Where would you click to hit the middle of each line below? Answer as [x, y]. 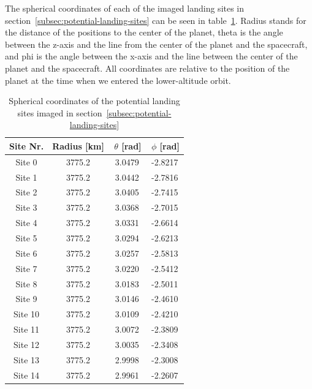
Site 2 [26, 192]
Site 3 [26, 207]
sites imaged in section [60, 112]
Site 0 [26, 161]
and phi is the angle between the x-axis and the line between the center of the [151, 56]
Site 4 [26, 223]
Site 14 [27, 375]
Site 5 [26, 238]
